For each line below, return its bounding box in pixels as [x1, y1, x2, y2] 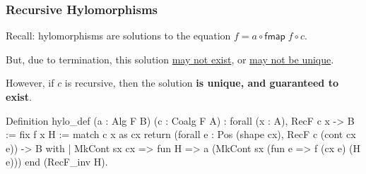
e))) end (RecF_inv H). [6, 154, 108, 169]
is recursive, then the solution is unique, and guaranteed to [64, 75, 338, 90]
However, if [6, 75, 54, 90]
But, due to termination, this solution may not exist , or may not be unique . [6, 51, 334, 66]
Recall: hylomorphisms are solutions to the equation [6, 28, 231, 43]
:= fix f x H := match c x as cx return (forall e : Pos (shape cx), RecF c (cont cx [6, 127, 356, 142]
